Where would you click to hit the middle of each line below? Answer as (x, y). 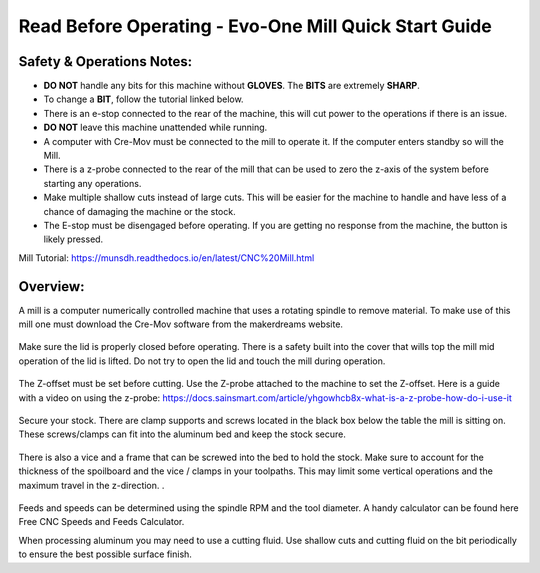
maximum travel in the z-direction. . (91, 485)
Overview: (51, 286)
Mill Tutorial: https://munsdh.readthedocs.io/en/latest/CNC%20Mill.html (166, 257)
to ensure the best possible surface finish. (105, 554)
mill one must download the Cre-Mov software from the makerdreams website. (181, 324)
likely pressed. (73, 239)
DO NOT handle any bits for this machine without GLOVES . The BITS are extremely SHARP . (231, 86)
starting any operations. (92, 183)
